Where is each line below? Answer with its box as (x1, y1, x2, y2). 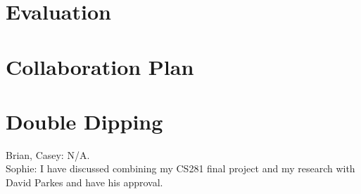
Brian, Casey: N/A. (6, 147, 90, 162)
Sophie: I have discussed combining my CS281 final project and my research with (6, 161, 355, 176)
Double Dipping (6, 106, 163, 135)
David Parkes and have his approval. (6, 175, 163, 190)
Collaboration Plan (6, 52, 194, 81)
